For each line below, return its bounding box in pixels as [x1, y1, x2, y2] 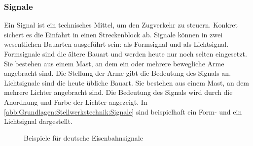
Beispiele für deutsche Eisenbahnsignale [24, 132, 143, 143]
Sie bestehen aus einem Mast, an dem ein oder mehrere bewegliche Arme [4, 58, 224, 68]
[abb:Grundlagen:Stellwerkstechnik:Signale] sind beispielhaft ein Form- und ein [4, 106, 242, 117]
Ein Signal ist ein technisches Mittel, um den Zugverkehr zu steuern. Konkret [4, 20, 238, 30]
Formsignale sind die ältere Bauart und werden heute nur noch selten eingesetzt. [4, 49, 247, 58]
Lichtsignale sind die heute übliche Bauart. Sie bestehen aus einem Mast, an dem [4, 77, 250, 88]
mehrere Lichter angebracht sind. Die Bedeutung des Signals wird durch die [4, 87, 233, 97]
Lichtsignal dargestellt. [4, 116, 72, 126]
